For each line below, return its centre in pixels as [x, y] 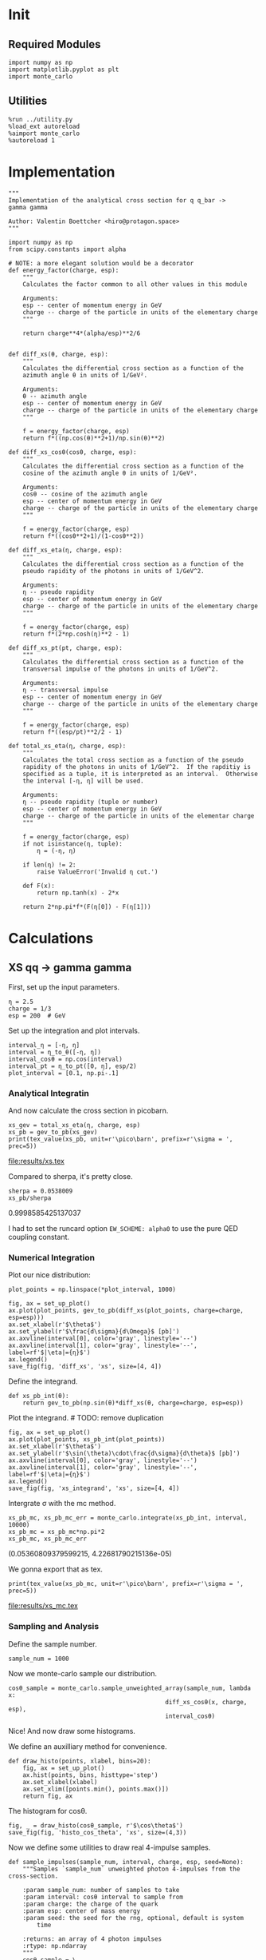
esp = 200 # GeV [37, 1016]
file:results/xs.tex [37, 1161]
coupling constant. [39, 1237]
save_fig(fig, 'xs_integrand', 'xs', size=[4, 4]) [94, 1488]
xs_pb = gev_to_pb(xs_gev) [53, 1133]
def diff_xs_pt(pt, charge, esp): [66, 648]
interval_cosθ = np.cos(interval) [66, 1059]
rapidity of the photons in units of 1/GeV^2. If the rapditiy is [137, 767]
